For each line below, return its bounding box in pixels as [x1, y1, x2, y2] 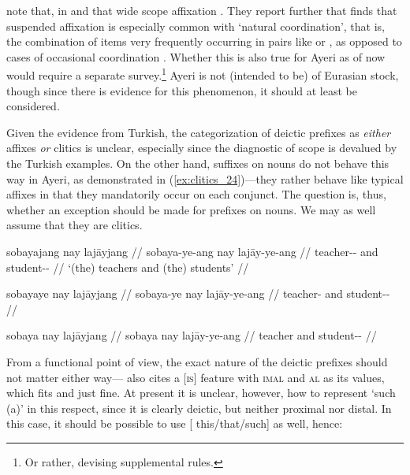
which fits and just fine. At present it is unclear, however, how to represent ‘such [6, 384, 396, 401]
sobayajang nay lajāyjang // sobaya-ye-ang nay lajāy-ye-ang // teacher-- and [6, 243, 378, 259]
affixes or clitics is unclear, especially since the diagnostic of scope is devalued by [6, 139, 397, 156]
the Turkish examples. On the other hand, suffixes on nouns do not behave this [6, 155, 389, 171]
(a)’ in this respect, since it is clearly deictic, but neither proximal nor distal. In [6, 399, 392, 416]
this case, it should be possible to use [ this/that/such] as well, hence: [6, 415, 343, 432]
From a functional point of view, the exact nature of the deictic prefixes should [6, 353, 388, 369]
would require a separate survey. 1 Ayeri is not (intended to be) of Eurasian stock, [6, 65, 399, 83]
